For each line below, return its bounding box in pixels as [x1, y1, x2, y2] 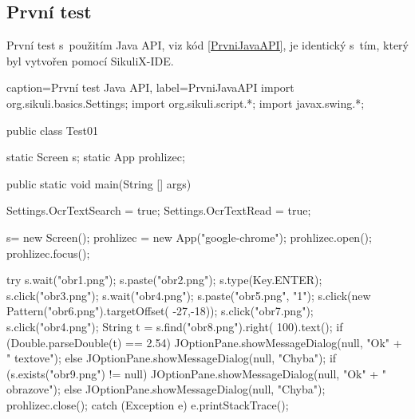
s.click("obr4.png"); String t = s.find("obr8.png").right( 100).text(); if [6, 318, 343, 334]
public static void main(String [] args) [6, 175, 192, 192]
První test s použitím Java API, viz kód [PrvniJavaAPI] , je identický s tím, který [6, 37, 409, 53]
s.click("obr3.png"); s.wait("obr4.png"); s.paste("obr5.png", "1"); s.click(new [6, 287, 371, 303]
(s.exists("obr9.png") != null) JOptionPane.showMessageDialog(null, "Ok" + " [6, 365, 387, 381]
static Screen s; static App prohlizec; [6, 148, 185, 165]
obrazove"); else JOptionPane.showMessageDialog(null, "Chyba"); [6, 381, 326, 397]
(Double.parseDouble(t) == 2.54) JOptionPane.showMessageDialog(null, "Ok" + [6, 334, 402, 350]
